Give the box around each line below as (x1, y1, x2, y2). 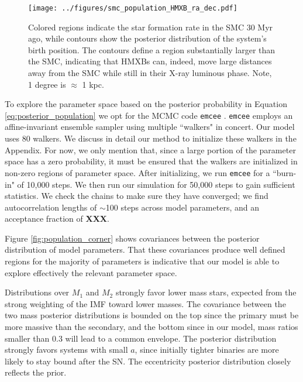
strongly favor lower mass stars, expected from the (115, 286, 297, 298)
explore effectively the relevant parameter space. (5, 266, 177, 278)
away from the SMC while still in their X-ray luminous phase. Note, (28, 67, 272, 79)
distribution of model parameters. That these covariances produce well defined (5, 243, 285, 256)
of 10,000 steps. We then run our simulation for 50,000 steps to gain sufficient (17, 178, 295, 190)
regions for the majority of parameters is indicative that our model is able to (5, 255, 280, 267)
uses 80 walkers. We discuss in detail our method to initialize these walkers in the (5, 132, 297, 144)
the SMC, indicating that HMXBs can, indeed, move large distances (28, 55, 272, 67)
